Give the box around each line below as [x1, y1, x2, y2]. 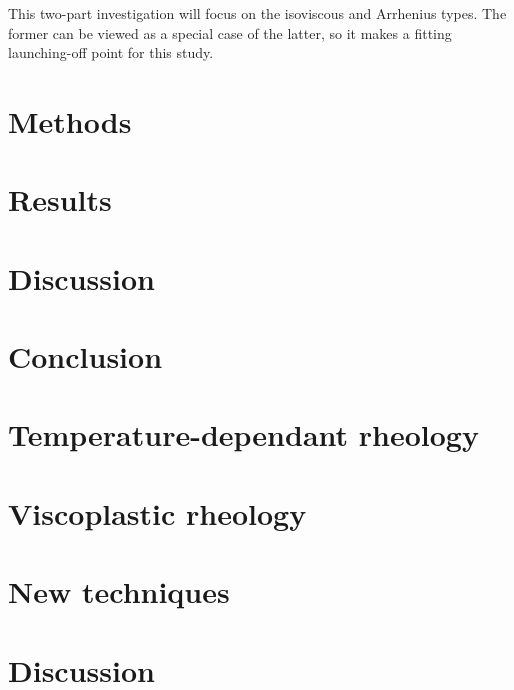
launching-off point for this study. [8, 42, 214, 63]
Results [8, 179, 112, 220]
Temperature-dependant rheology [8, 414, 479, 455]
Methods [8, 100, 132, 141]
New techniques [8, 571, 230, 612]
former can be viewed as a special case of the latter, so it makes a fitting [8, 22, 452, 43]
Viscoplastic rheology [8, 492, 307, 533]
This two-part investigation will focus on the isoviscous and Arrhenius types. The [8, 3, 507, 23]
